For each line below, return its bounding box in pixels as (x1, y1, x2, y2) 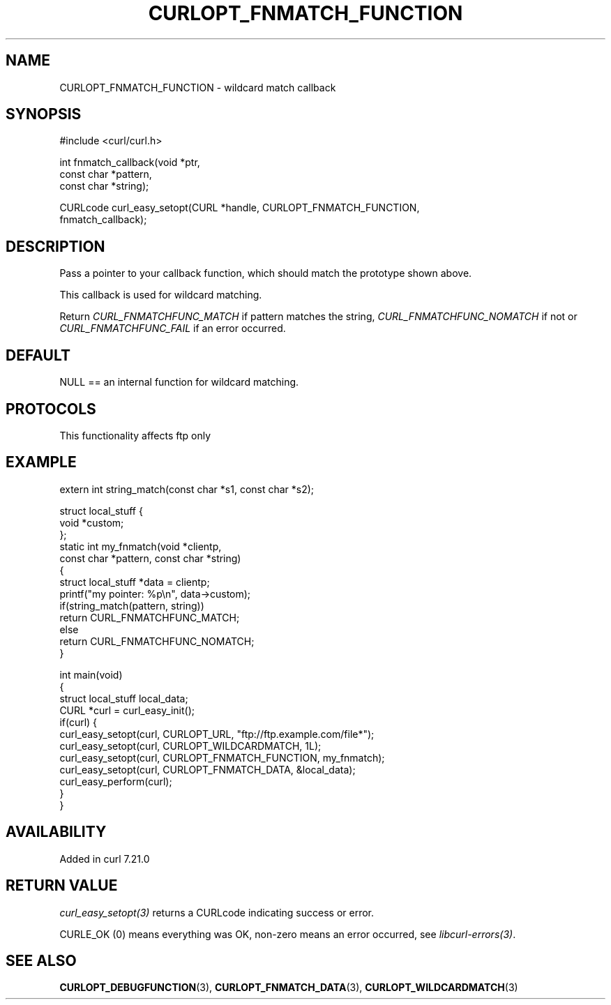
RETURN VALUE (6, 877, 118, 895)
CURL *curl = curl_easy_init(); (59, 704, 195, 716)
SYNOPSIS (6, 105, 82, 123)
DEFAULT (6, 346, 70, 364)
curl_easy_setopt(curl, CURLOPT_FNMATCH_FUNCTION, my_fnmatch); (59, 751, 385, 764)
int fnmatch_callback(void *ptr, (59, 156, 200, 169)
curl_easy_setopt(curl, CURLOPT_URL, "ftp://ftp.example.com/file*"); (59, 727, 375, 740)
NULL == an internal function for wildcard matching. (59, 376, 299, 388)
